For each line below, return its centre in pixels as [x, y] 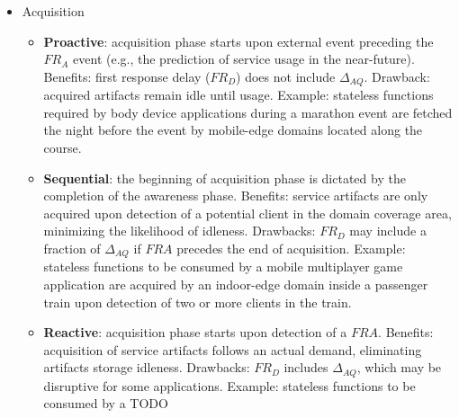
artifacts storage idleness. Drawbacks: [147, 367]
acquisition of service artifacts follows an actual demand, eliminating [233, 349]
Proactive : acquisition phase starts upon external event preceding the [238, 41]
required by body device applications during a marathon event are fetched [248, 112]
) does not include [286, 76]
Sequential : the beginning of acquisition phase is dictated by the [225, 178]
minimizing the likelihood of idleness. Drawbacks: [180, 231]
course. [63, 148]
